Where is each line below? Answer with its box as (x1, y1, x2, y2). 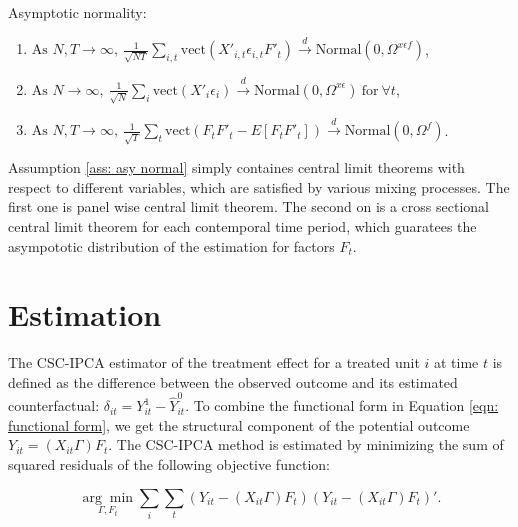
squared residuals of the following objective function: (8, 453, 330, 474)
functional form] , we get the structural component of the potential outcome (8, 414, 470, 435)
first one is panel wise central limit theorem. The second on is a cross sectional (8, 196, 489, 217)
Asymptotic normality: (8, 2, 147, 22)
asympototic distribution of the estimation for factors (8, 235, 335, 256)
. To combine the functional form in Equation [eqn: (185, 395, 499, 416)
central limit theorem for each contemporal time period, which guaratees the (8, 215, 477, 236)
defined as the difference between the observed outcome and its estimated (8, 371, 458, 392)
